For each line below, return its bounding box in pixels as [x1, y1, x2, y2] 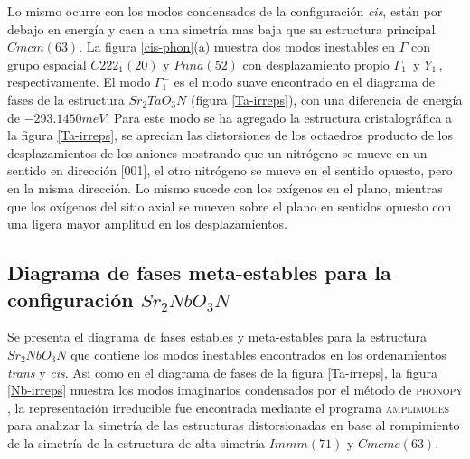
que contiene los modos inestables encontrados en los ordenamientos [70, 344, 446, 363]
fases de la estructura [7, 89, 125, 108]
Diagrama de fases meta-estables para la [7, 258, 391, 286]
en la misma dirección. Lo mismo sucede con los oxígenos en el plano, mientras [7, 178, 443, 197]
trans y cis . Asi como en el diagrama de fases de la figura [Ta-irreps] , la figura [7, 362, 438, 381]
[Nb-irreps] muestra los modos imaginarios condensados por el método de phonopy [7, 380, 463, 399]
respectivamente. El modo [7, 72, 151, 91]
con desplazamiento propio [242, 54, 390, 73]
